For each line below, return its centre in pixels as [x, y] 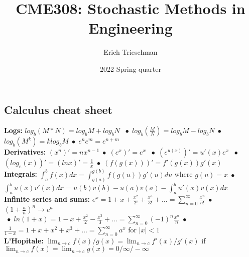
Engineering [131, 28]
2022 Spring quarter [131, 69]
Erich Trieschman [131, 52]
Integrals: [21, 174]
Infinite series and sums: [47, 199]
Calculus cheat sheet [58, 109]
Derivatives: [25, 152]
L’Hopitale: [24, 240]
